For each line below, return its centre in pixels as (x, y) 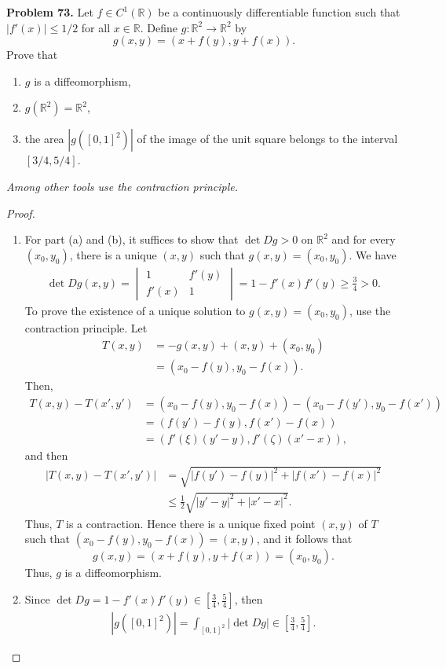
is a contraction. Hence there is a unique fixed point (191, 523)
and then (46, 455)
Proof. (21, 213)
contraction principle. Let (86, 327)
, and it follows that (304, 539)
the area (44, 139)
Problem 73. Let (50, 12)
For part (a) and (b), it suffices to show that (132, 239)
